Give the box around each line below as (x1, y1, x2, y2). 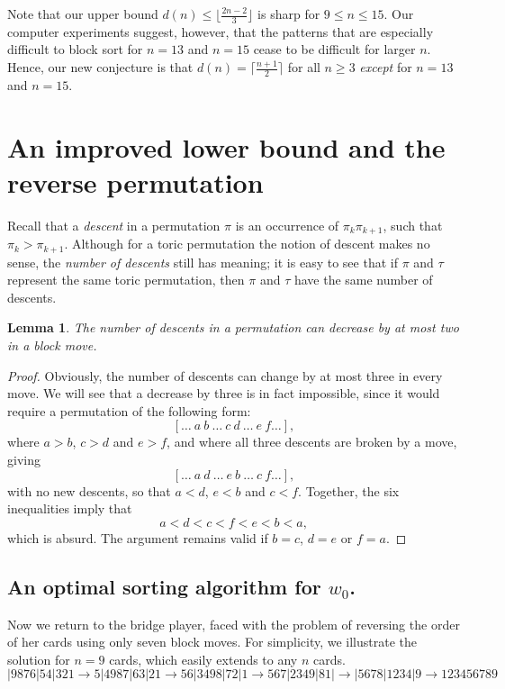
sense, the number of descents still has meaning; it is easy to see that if (7, 252, 398, 271)
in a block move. (7, 336, 97, 355)
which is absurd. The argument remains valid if (7, 528, 268, 547)
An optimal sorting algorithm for (7, 572, 321, 600)
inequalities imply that (7, 499, 132, 518)
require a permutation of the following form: (7, 401, 251, 420)
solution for (7, 649, 70, 668)
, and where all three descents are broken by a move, (167, 432, 457, 451)
